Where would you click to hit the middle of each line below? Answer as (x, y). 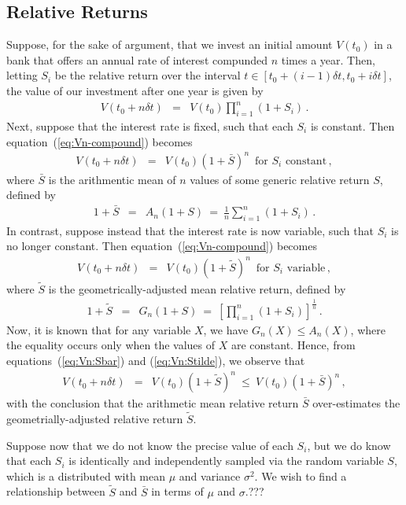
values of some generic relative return (280, 179)
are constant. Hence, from (293, 345)
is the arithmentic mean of (112, 179)
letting (22, 75)
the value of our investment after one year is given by (135, 90)
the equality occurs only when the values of (111, 345)
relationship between (56, 491)
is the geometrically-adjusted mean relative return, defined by (197, 288)
